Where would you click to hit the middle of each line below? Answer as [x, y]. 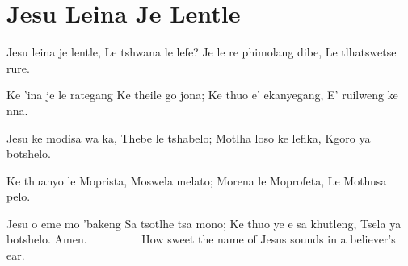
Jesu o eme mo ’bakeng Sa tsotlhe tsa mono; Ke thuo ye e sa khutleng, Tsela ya [204, 223]
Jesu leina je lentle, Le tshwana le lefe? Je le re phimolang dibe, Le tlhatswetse [202, 52]
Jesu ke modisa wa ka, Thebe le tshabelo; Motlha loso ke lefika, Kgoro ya [189, 137]
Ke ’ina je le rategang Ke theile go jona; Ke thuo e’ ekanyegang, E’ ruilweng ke [202, 95]
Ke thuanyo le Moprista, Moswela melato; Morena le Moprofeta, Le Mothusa [197, 180]
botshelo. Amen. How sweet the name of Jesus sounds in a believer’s [201, 239]
